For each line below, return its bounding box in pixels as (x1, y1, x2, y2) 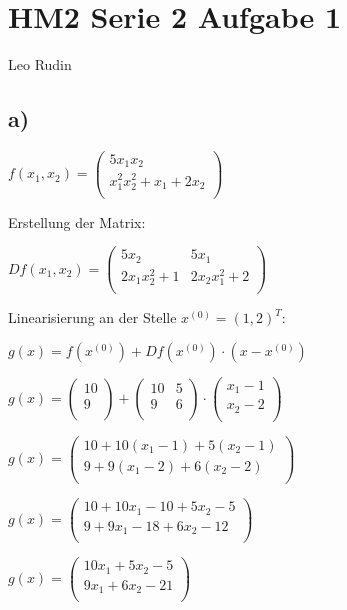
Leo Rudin (8, 54, 72, 75)
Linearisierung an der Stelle (8, 307, 177, 328)
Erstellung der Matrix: (8, 211, 146, 232)
